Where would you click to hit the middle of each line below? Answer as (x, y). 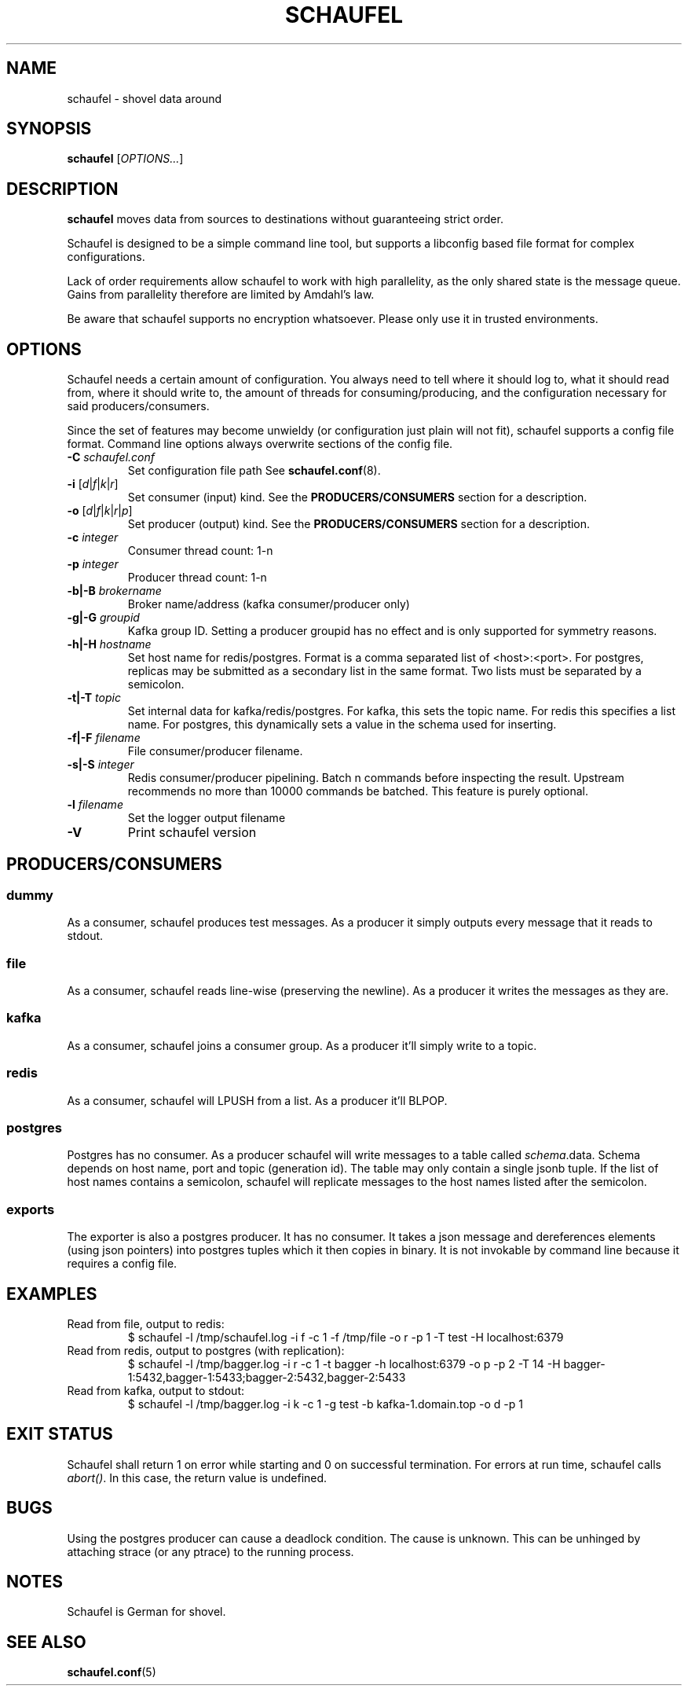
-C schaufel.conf (111, 457)
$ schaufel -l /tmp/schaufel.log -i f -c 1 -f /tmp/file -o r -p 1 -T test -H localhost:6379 (346, 1337)
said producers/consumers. (138, 406)
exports (31, 1209)
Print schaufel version (192, 833)
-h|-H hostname (109, 644)
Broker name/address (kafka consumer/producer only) (269, 604)
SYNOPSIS (49, 129)
